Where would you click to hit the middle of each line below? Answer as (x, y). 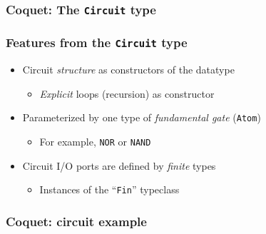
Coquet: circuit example (76, 221)
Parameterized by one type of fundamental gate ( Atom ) (142, 117)
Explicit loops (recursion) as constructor (127, 93)
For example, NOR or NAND (95, 142)
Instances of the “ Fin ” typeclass (109, 189)
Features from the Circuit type (97, 42)
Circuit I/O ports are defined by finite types (119, 165)
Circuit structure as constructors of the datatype (128, 70)
